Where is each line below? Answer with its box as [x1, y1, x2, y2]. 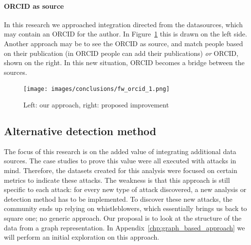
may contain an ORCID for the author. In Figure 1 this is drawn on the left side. [4, 29, 247, 39]
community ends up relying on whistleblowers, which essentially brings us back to [4, 203, 247, 213]
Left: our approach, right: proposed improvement [23, 100, 169, 110]
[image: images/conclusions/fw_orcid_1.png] [23, 86, 170, 93]
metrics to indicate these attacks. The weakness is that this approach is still [4, 175, 230, 185]
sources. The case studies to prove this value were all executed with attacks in [4, 156, 236, 166]
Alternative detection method [4, 123, 157, 138]
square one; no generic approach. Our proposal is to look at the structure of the [4, 212, 242, 223]
